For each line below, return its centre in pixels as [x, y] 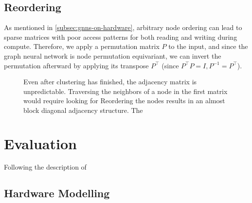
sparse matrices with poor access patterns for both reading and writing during [121, 37]
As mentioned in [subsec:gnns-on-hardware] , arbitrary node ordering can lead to [123, 27]
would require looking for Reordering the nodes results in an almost [124, 101]
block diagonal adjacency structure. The [83, 110]
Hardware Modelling [57, 193]
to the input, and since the [208, 46]
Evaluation [40, 143]
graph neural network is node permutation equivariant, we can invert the [113, 55]
